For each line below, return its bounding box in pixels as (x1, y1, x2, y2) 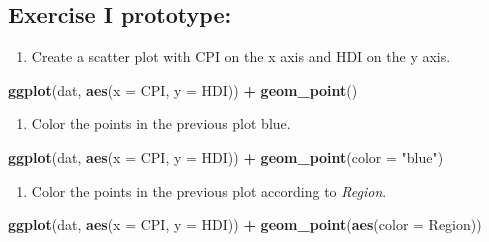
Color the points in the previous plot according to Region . (31, 180, 387, 201)
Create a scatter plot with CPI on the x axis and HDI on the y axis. (31, 46, 451, 67)
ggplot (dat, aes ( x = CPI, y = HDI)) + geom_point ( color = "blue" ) (8, 146, 444, 167)
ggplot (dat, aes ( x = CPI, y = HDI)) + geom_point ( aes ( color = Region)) (8, 214, 482, 235)
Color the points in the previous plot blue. (31, 113, 291, 134)
